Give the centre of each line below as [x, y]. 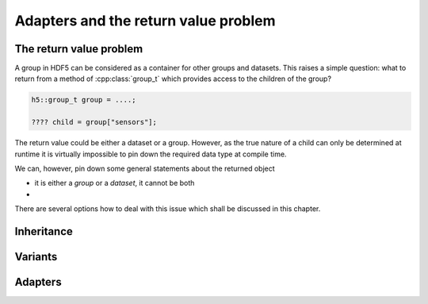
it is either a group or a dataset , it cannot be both [115, 183]
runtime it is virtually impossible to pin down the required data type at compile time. [151, 154]
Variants [36, 257]
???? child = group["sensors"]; [94, 122]
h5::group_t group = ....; [84, 100]
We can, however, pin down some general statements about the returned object [145, 168]
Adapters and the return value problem [145, 21]
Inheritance [44, 231]
